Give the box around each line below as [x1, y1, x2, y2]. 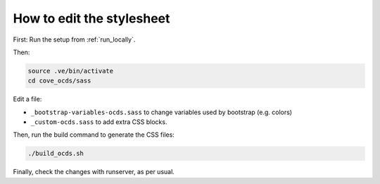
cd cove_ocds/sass [27, 77, 91, 85]
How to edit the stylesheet [13, 11, 170, 26]
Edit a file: [13, 95, 42, 104]
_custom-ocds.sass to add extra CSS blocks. [30, 118, 167, 126]
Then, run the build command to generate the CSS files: [13, 130, 175, 139]
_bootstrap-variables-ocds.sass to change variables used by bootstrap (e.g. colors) [30, 108, 292, 116]
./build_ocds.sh [27, 149, 84, 158]
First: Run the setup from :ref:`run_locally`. [13, 35, 136, 44]
